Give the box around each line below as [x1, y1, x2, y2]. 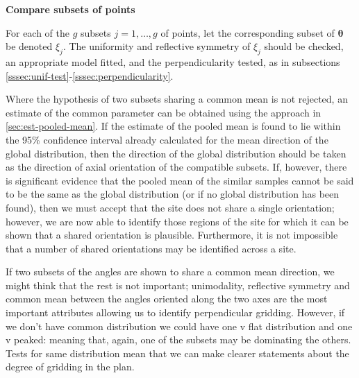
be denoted [6, 39, 53, 53]
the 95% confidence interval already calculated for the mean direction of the [6, 132, 328, 146]
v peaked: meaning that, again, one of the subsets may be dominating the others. [6, 332, 351, 347]
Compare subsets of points [6, 2, 135, 16]
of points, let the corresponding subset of [160, 25, 335, 40]
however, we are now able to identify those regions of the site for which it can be [6, 214, 349, 228]
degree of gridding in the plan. [6, 359, 135, 374]
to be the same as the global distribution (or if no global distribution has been [6, 187, 340, 201]
